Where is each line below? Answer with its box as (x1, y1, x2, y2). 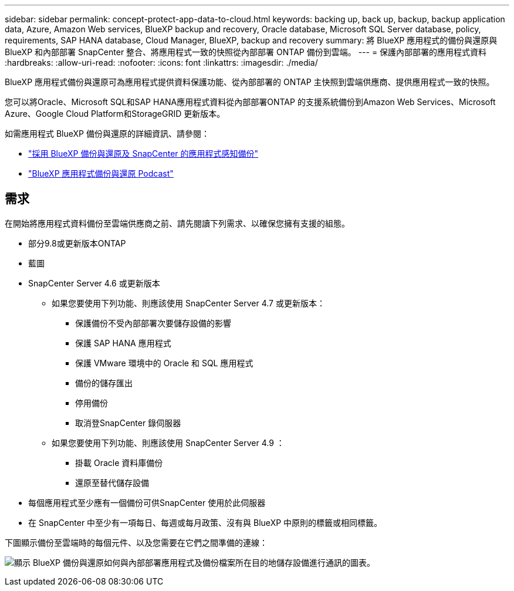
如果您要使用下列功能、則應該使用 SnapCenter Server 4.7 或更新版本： (52, 298, 325, 308)
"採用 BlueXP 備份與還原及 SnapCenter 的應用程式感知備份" (28, 148, 259, 158)
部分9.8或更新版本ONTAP (28, 238, 126, 248)
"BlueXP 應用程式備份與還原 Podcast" (28, 168, 174, 178)
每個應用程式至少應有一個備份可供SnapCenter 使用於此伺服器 (28, 497, 266, 508)
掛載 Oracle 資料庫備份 (75, 457, 163, 468)
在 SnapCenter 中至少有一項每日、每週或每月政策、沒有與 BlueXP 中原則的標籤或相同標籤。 (28, 517, 383, 528)
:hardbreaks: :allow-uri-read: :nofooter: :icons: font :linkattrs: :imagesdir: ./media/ (5, 58, 318, 67)
